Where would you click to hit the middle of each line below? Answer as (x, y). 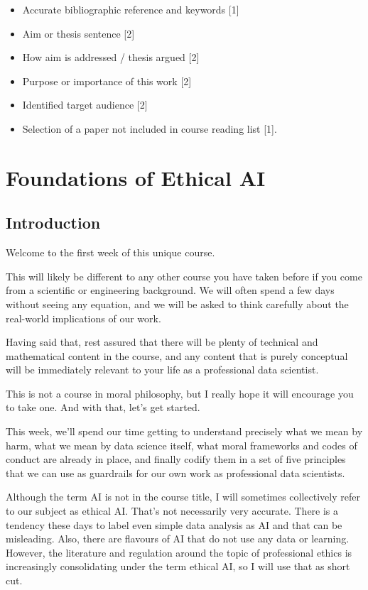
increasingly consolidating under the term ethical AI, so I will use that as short (178, 566)
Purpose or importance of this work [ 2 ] (107, 81)
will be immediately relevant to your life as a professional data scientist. (162, 370)
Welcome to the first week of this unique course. (110, 252)
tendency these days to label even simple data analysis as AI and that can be (174, 524)
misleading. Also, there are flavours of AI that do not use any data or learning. (178, 539)
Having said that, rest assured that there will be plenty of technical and (162, 342)
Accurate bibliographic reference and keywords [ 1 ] (131, 9)
